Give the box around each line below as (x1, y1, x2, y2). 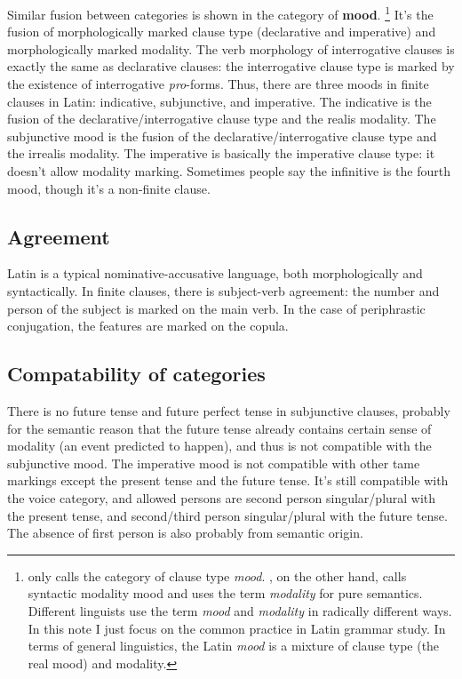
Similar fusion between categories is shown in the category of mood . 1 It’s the (7, 3, 434, 23)
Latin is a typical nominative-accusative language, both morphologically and (7, 264, 423, 283)
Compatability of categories (7, 360, 266, 387)
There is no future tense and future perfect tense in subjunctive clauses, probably (7, 401, 450, 419)
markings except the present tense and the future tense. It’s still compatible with (7, 471, 449, 490)
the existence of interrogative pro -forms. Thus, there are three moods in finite (7, 75, 429, 93)
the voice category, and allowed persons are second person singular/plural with (7, 488, 436, 507)
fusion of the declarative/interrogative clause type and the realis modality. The (7, 109, 436, 128)
